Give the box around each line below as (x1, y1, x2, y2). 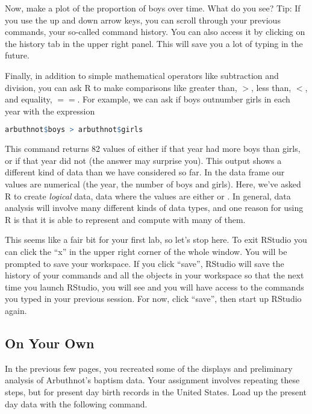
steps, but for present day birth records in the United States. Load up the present (5, 385, 307, 398)
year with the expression (5, 104, 95, 117)
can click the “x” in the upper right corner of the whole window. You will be (5, 245, 287, 257)
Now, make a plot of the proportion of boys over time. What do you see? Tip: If (5, 2, 301, 14)
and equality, (5, 93, 52, 105)
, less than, (251, 81, 292, 93)
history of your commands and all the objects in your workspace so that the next (5, 269, 304, 281)
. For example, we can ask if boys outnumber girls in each (77, 93, 290, 105)
